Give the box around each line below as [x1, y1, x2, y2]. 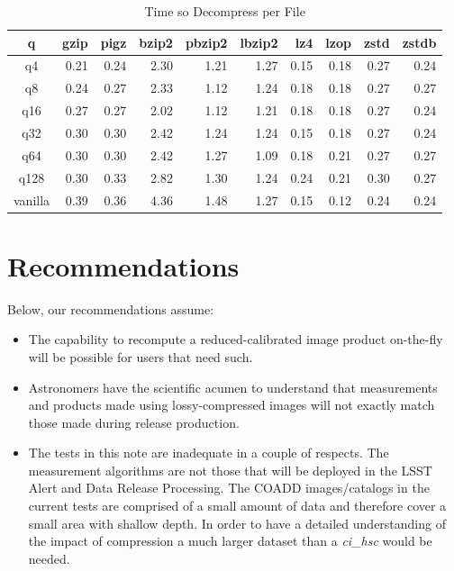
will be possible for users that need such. [28, 347, 253, 366]
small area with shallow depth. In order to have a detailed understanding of [28, 513, 446, 532]
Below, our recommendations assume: [7, 299, 214, 318]
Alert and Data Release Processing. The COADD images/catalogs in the [28, 478, 430, 497]
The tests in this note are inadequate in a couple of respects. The [28, 443, 389, 462]
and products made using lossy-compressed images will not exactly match [28, 395, 435, 414]
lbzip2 [240, 32, 278, 51]
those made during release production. [28, 412, 240, 431]
